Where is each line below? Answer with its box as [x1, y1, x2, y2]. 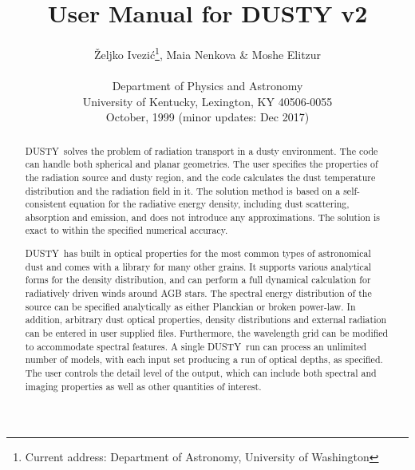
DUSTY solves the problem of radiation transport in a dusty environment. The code [25, 144, 378, 157]
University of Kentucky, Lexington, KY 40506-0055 [82, 93, 333, 109]
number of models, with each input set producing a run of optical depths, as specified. [25, 353, 383, 366]
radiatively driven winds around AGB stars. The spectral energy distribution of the [25, 286, 372, 299]
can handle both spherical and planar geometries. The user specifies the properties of [25, 157, 378, 171]
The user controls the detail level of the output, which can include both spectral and [25, 365, 377, 379]
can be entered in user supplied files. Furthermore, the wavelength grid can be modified [25, 326, 389, 339]
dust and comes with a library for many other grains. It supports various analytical [25, 259, 372, 273]
